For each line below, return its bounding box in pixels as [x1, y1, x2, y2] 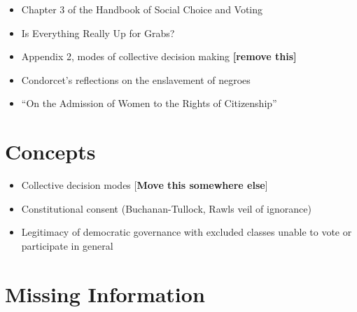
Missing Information [5, 279, 205, 308]
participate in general [21, 238, 113, 253]
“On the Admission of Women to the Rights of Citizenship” [21, 96, 277, 111]
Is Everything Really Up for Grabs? [21, 25, 175, 40]
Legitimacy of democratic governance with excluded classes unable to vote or [21, 225, 352, 239]
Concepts [5, 137, 96, 166]
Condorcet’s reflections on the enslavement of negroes [21, 72, 251, 87]
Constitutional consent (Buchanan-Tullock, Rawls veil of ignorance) [21, 201, 311, 215]
